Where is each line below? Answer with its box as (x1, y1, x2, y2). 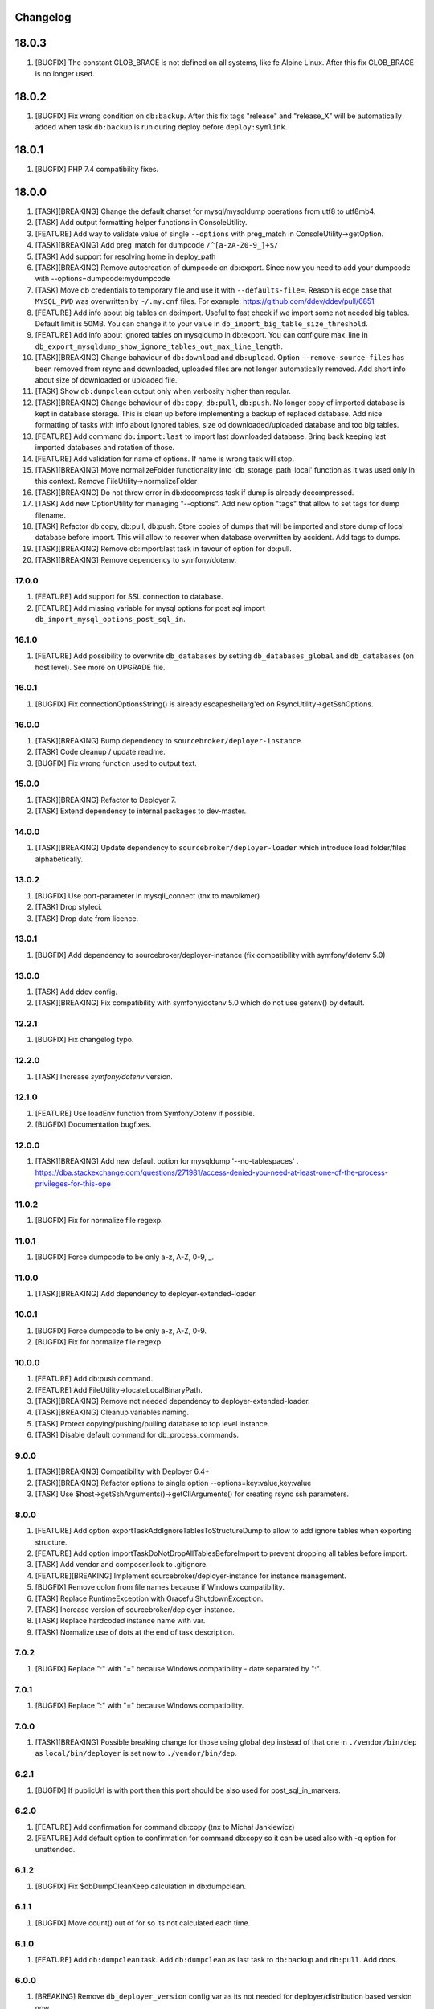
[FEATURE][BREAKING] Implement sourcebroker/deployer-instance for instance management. (35, 1571, 347, 1581)
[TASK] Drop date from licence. (35, 913, 139, 923)
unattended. (35, 1844, 76, 1854)
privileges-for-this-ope (35, 1179, 112, 1189)
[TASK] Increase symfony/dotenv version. (35, 1071, 173, 1081)
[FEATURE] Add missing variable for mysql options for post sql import (35, 603, 265, 612)
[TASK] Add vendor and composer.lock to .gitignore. (35, 1560, 208, 1569)
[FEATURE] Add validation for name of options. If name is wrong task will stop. (35, 454, 295, 464)
